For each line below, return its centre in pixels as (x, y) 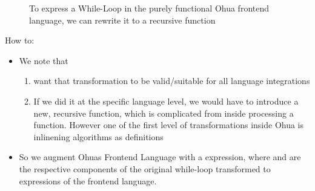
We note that (44, 60)
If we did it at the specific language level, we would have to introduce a (166, 101)
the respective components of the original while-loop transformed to (145, 168)
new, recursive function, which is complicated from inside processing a (164, 113)
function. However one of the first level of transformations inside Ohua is (169, 125)
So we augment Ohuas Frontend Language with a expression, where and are (160, 157)
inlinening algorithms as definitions (98, 136)
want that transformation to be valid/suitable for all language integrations (172, 81)
